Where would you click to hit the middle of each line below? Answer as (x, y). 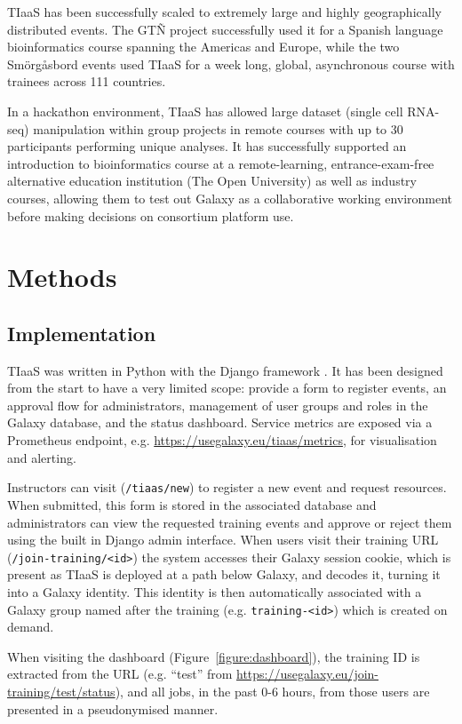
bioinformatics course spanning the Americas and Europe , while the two (203, 47)
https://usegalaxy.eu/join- (308, 674)
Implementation (82, 333)
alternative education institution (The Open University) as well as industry (212, 181)
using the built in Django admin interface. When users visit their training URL (223, 540)
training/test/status (61, 691)
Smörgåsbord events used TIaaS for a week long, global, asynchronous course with (231, 64)
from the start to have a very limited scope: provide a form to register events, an (227, 388)
